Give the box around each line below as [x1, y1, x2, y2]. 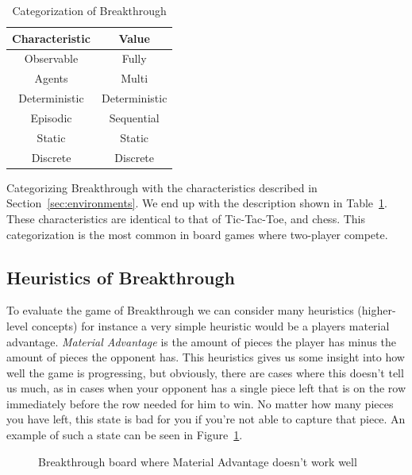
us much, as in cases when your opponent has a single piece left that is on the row [6, 380, 406, 396]
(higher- [357, 302, 396, 319]
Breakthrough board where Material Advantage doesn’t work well [38, 453, 357, 469]
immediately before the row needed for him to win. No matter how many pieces [6, 395, 394, 411]
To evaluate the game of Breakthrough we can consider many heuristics [6, 302, 354, 319]
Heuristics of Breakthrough [6, 265, 235, 289]
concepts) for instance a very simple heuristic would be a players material [31, 317, 390, 334]
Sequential [109, 109, 160, 126]
